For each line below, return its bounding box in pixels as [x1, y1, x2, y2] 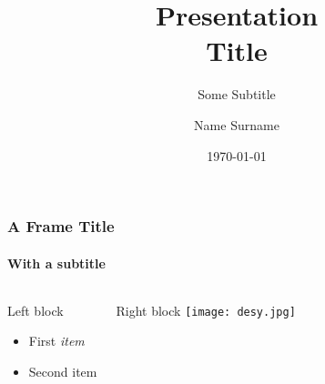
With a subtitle [7, 253, 106, 272]
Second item [28, 362, 97, 380]
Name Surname [194, 115, 279, 134]
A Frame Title [7, 215, 115, 237]
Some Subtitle [198, 85, 276, 104]
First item [28, 331, 85, 350]
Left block [7, 300, 64, 319]
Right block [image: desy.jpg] [116, 300, 296, 319]
